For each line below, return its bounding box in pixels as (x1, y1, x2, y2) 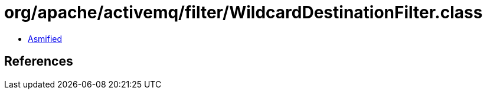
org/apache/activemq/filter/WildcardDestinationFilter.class (4, 2, 483, 22)
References (4, 54, 73, 69)
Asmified (28, 33, 63, 44)
